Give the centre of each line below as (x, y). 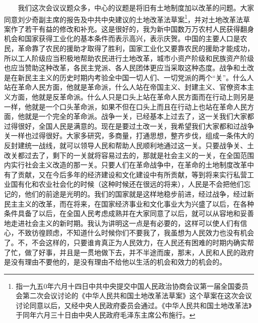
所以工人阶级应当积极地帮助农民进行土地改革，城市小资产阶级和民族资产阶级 (129, 58)
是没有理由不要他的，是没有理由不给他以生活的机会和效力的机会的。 (115, 262)
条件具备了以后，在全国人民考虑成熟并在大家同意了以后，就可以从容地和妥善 (129, 213)
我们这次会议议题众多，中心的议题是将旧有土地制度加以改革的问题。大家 (136, 7)
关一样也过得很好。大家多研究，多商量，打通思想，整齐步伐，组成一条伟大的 (129, 135)
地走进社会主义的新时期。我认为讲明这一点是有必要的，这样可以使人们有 (122, 223)
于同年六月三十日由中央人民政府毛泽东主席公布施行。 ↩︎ (105, 315)
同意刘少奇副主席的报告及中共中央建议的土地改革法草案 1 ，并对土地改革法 (124, 18)
